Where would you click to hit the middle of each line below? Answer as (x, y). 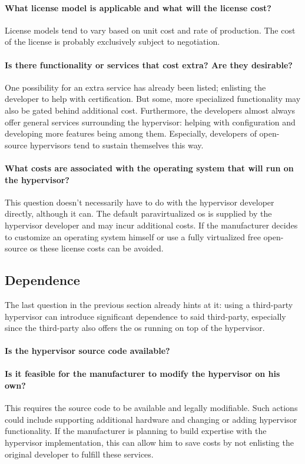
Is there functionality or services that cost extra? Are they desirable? (149, 64)
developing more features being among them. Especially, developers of (131, 133)
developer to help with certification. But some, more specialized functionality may (153, 99)
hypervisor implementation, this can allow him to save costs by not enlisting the (149, 443)
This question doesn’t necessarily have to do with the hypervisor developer (140, 202)
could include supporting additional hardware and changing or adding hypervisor (151, 419)
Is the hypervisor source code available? (87, 351)
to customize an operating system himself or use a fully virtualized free (133, 236)
